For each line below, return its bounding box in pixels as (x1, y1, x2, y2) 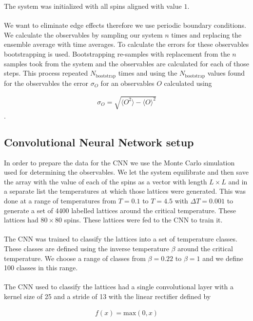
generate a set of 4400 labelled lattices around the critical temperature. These (4, 205, 236, 215)
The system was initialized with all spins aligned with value (4, 1, 182, 11)
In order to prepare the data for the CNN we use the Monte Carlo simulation (4, 157, 235, 167)
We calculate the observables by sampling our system (4, 29, 163, 40)
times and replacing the (171, 29, 242, 40)
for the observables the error (4, 78, 89, 88)
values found (207, 68, 245, 78)
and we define (202, 253, 243, 263)
